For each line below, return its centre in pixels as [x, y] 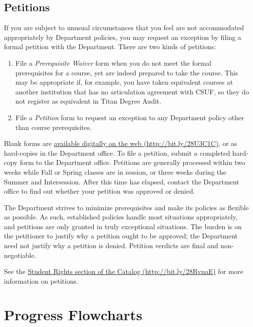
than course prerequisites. [54, 127]
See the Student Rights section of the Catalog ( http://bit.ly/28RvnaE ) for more [124, 271]
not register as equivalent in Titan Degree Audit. [88, 101]
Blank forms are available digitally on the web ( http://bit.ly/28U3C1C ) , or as [121, 143]
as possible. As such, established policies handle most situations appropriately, [121, 217]
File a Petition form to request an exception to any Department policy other [130, 117]
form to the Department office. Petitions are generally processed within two [132, 162]
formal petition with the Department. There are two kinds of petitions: [110, 46]
